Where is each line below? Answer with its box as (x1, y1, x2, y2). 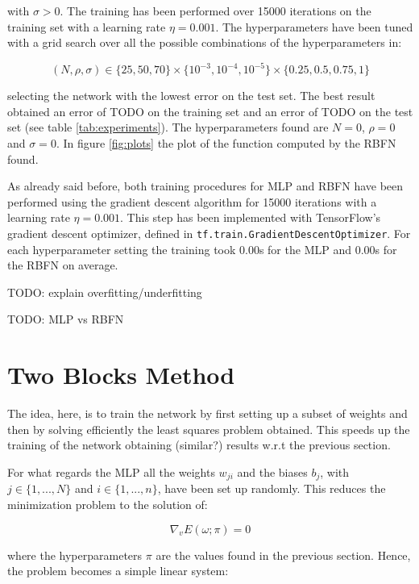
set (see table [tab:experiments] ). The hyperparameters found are (7, 119, 329, 136)
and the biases (237, 463, 308, 480)
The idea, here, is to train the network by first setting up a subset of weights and (7, 405, 408, 422)
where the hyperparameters (7, 546, 143, 563)
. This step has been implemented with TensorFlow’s (120, 209, 381, 226)
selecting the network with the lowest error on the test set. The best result (7, 87, 375, 104)
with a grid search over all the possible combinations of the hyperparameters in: (7, 34, 402, 51)
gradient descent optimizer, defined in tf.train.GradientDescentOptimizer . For (7, 225, 411, 242)
